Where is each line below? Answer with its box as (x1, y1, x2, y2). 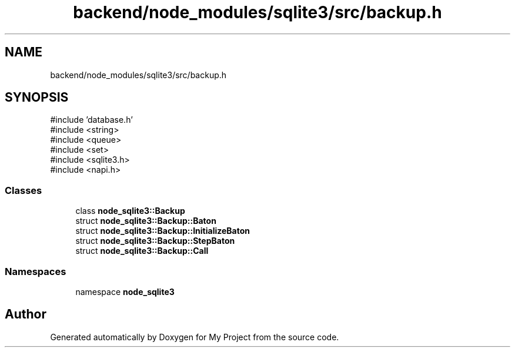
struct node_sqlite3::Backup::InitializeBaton (75, 226, 250, 236)
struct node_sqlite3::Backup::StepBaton (75, 236, 235, 246)
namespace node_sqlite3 (75, 286, 175, 297)
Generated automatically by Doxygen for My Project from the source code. (50, 331, 339, 342)
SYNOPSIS (5, 90, 69, 105)
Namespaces (5, 265, 66, 277)
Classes (5, 184, 42, 196)
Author (5, 307, 46, 322)
